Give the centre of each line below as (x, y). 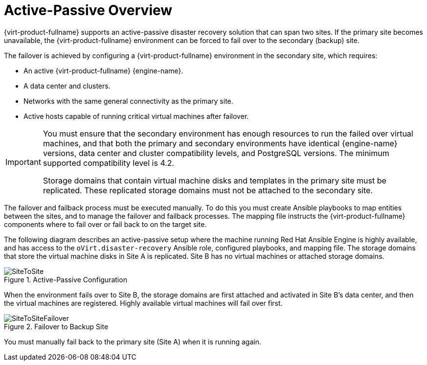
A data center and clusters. (67, 86)
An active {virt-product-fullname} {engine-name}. (103, 70)
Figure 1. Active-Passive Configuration (66, 279)
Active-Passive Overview (88, 10)
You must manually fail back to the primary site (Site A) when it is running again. (133, 342)
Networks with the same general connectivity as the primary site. (128, 101)
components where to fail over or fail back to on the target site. (105, 224)
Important (23, 162)
